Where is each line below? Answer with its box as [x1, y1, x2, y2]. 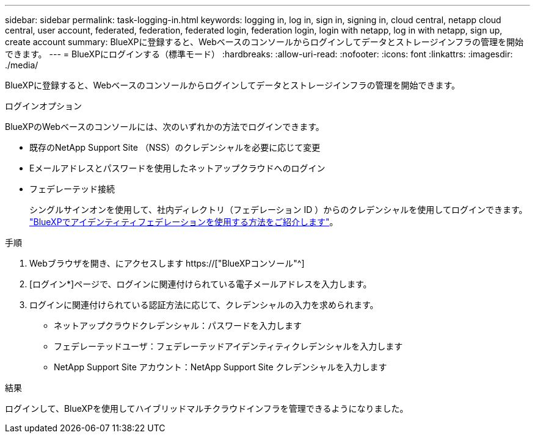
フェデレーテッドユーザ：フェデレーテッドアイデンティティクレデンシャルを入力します [54, 341, 403, 351]
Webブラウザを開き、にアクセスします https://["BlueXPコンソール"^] [29, 258, 305, 268]
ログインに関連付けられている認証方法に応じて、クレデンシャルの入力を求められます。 [29, 300, 379, 310]
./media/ [5, 60, 38, 70]
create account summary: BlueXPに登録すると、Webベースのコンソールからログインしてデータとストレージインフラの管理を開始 [5, 37, 523, 47]
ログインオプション [5, 101, 82, 111]
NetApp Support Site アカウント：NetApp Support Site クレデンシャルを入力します [54, 362, 387, 372]
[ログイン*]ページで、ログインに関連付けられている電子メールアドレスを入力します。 [29, 279, 372, 289]
